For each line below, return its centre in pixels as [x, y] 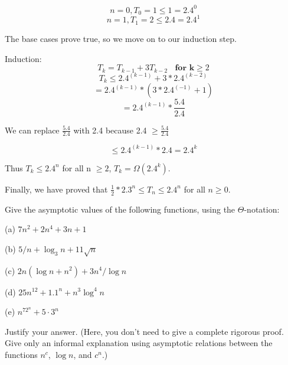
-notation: [262, 209]
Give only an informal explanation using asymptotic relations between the [139, 343]
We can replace [32, 130]
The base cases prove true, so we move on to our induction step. [121, 38]
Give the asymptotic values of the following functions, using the [120, 209]
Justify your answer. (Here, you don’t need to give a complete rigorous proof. [144, 331]
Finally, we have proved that [56, 189]
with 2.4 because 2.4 [110, 130]
